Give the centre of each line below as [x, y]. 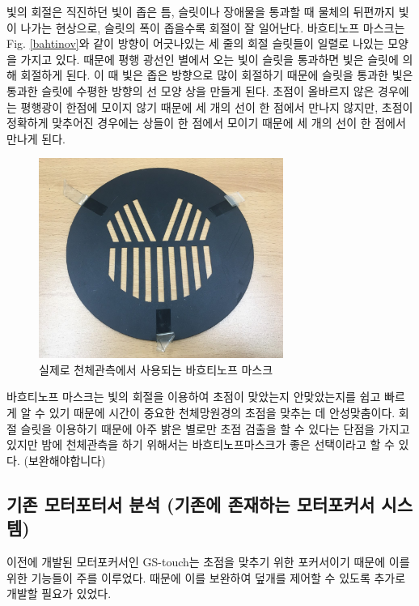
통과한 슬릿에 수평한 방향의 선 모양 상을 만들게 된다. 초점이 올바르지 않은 [190, 90]
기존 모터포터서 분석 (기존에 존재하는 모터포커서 [191, 504]
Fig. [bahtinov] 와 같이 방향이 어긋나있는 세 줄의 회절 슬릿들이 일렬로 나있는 [195, 43]
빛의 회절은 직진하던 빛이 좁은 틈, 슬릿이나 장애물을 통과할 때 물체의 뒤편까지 [201, 11]
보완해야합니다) [67, 460]
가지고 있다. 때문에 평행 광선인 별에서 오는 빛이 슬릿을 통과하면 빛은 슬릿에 [209, 59]
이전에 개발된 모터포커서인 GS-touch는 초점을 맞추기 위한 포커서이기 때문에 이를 [208, 561]
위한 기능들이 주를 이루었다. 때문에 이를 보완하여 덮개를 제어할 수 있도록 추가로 [206, 577]
